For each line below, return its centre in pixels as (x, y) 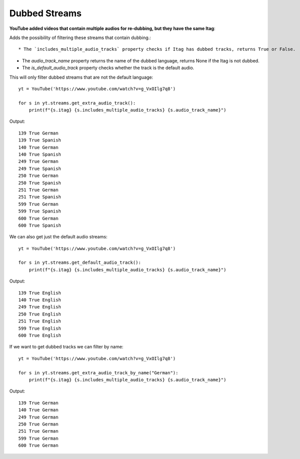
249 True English (40, 307)
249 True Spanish (40, 168)
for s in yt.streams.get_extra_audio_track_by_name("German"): (98, 373)
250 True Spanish (40, 183)
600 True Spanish (40, 225)
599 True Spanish (40, 211)
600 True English (40, 336)
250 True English (40, 314)
